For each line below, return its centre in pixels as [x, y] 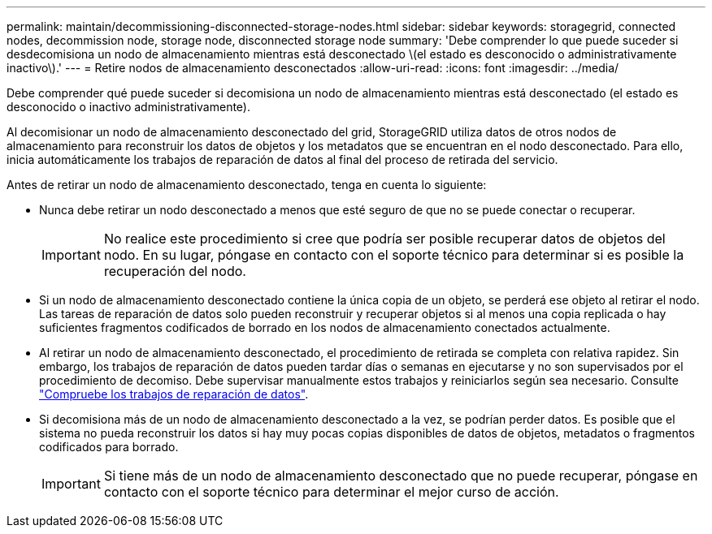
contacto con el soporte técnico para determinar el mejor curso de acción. [331, 492]
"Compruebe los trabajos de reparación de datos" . [174, 394]
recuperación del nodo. [175, 271]
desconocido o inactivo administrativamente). [128, 107]
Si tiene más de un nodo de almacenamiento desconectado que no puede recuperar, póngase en [401, 476]
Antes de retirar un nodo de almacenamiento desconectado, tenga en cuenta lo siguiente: [247, 185]
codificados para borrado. [109, 447]
